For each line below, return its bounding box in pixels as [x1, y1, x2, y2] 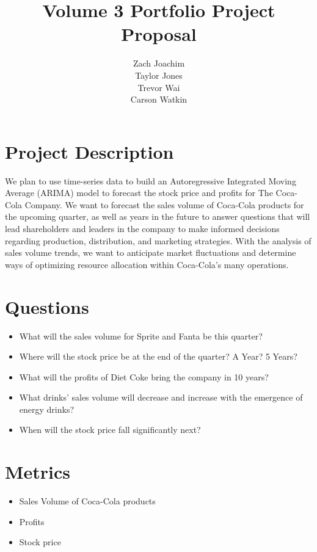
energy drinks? [19, 402, 75, 415]
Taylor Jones [135, 68, 183, 81]
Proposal [121, 21, 197, 46]
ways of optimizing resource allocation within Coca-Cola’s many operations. [5, 258, 289, 271]
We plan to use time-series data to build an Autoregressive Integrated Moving [5, 174, 296, 187]
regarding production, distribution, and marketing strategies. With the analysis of [5, 234, 312, 247]
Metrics [5, 459, 71, 484]
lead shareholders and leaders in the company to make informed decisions [5, 222, 280, 234]
